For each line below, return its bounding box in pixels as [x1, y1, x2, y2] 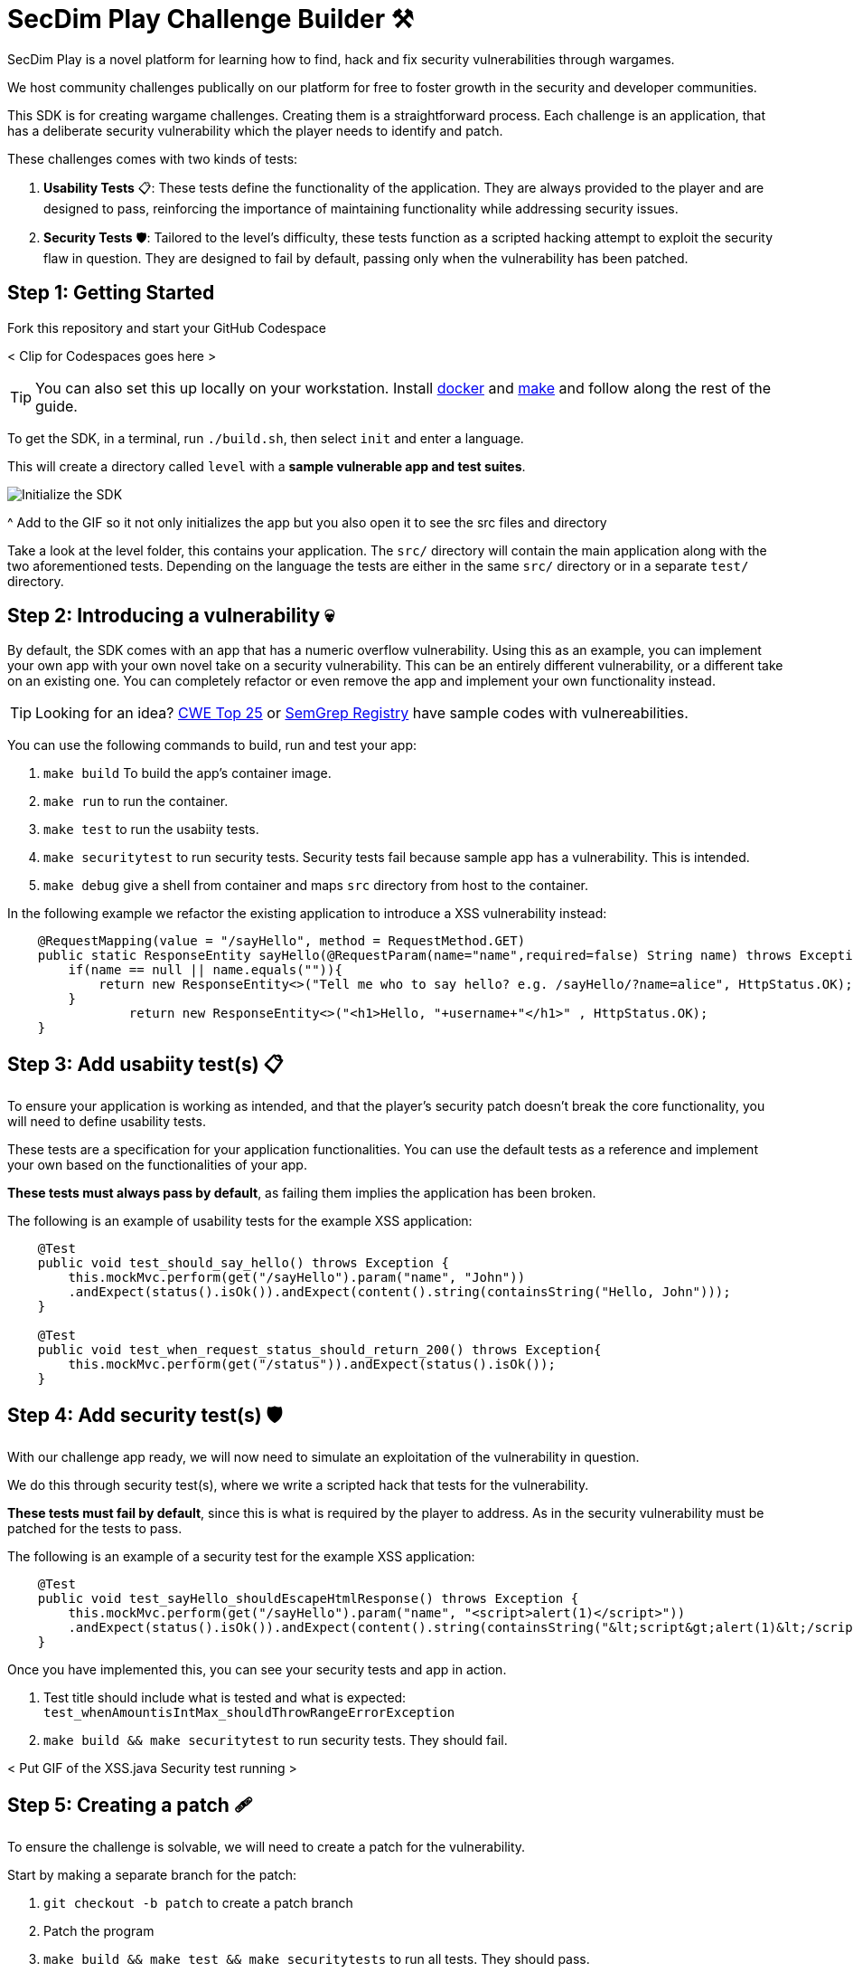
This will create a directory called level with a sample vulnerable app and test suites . [7, 458, 526, 474]
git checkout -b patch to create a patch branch [43, 1894, 353, 1910]
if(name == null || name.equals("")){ [68, 962, 342, 978]
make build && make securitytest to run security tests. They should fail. [43, 1732, 508, 1749]
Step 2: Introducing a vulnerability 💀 [7, 604, 334, 628]
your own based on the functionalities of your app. [7, 1157, 307, 1173]
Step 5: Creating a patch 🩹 [7, 1793, 253, 1816]
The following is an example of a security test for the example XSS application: [7, 1549, 475, 1565]
